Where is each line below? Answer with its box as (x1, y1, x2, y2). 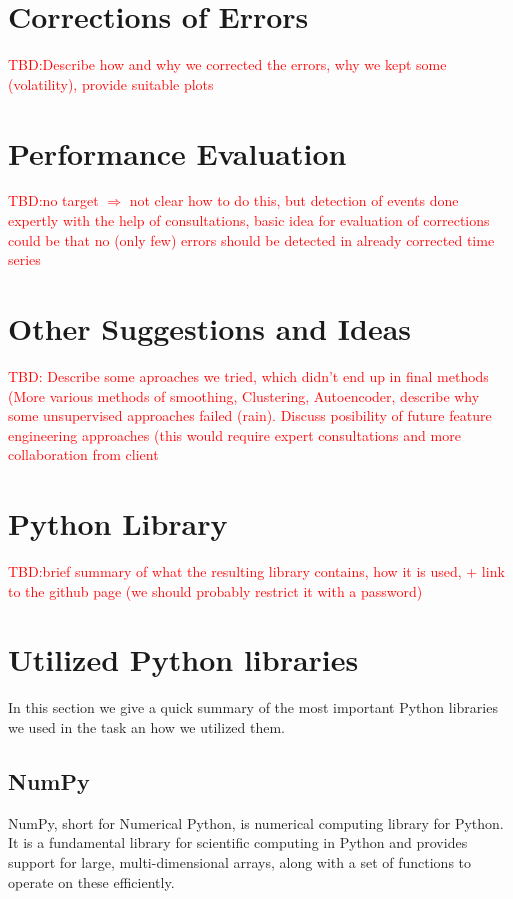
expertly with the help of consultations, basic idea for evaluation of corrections (8, 210, 490, 231)
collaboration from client (8, 444, 159, 465)
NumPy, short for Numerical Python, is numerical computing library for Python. (8, 812, 504, 833)
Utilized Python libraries (8, 639, 359, 680)
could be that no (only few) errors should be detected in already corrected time (8, 229, 495, 250)
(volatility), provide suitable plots (8, 73, 214, 94)
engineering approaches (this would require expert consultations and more (8, 424, 461, 445)
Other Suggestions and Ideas (8, 308, 412, 348)
